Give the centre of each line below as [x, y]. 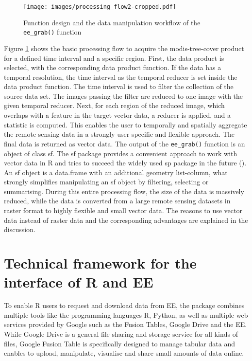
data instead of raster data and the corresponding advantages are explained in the [126, 220]
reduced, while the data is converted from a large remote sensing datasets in [117, 201]
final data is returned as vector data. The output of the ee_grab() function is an [125, 143]
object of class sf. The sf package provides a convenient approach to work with [121, 153]
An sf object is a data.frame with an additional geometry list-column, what [116, 172]
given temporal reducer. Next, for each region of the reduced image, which [114, 105]
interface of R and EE [79, 282]
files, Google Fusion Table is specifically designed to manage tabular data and [119, 343]
